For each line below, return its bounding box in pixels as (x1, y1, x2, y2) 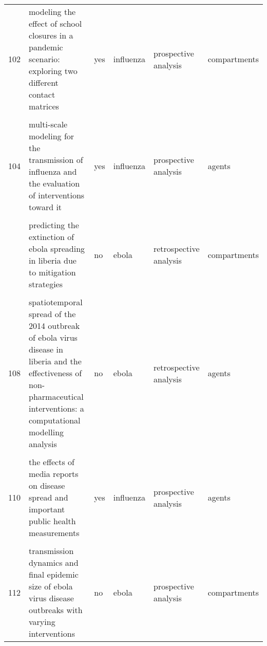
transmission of (29, 154, 83, 165)
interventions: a (29, 402, 84, 414)
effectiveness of (29, 367, 82, 379)
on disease (29, 479, 65, 491)
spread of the (29, 308, 76, 320)
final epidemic (29, 568, 79, 580)
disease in (29, 343, 63, 355)
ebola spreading (29, 243, 85, 254)
